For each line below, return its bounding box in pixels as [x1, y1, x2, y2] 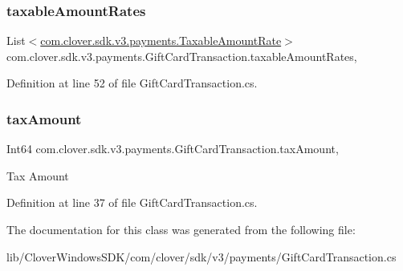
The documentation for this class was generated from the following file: [6, 221, 356, 237]
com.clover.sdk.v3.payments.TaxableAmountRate [40, 32, 282, 49]
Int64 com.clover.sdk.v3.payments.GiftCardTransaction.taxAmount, [6, 140, 339, 157]
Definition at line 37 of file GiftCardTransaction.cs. [6, 194, 258, 211]
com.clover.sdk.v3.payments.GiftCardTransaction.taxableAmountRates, [6, 47, 357, 64]
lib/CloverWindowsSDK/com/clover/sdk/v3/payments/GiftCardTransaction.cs [6, 248, 397, 265]
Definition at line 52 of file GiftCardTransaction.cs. [6, 75, 258, 91]
